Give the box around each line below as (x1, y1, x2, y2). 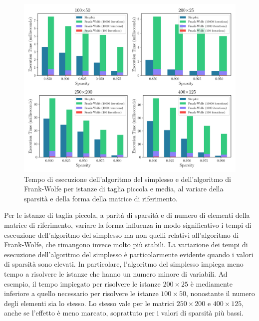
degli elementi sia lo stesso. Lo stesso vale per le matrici (4, 298, 174, 308)
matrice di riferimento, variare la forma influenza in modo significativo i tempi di (4, 220, 252, 230)
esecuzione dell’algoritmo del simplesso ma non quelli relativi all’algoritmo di (4, 229, 239, 240)
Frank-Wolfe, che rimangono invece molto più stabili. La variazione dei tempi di (4, 239, 248, 250)
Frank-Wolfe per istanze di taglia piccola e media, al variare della (24, 183, 224, 194)
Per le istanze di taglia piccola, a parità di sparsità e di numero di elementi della (4, 210, 250, 220)
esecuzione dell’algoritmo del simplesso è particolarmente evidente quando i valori (4, 249, 254, 259)
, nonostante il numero (186, 288, 255, 299)
